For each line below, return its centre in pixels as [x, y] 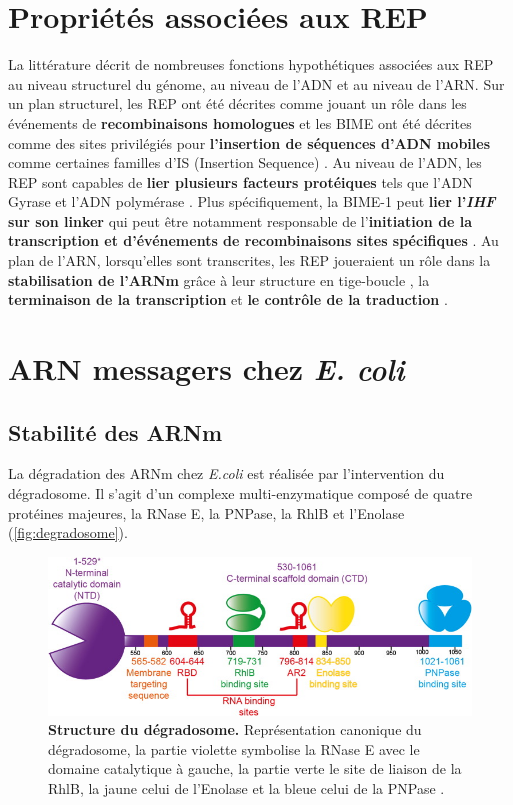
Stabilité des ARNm [115, 431]
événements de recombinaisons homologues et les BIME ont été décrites [240, 122]
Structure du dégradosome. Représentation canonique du [235, 729]
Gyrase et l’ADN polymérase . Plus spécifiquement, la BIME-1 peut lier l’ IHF [252, 201]
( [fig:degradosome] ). [68, 532]
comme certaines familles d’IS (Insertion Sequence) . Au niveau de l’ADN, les [245, 162]
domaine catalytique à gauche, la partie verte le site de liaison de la [255, 768]
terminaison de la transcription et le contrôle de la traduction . [228, 299]
